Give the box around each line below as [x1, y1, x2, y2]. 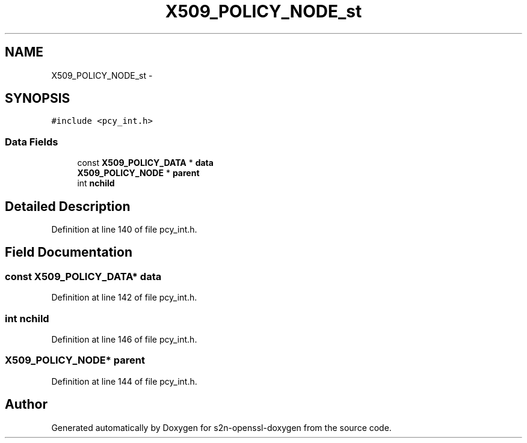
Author [5, 397, 48, 412]
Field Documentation [5, 245, 132, 260]
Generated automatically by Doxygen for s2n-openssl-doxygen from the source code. [51, 422, 392, 433]
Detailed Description [5, 198, 131, 214]
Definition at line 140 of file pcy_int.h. [51, 224, 197, 235]
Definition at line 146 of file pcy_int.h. [51, 334, 197, 344]
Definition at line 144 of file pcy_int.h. [51, 376, 197, 386]
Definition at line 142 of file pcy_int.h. [51, 292, 197, 303]
